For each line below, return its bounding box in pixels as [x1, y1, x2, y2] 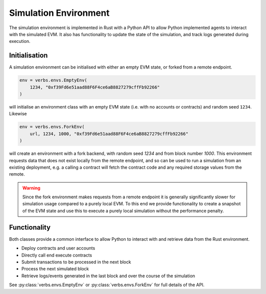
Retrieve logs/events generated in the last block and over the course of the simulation [21, 273, 196, 279]
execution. [9, 38, 31, 44]
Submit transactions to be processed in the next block [21, 259, 132, 265]
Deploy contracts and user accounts [21, 245, 96, 251]
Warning [22, 185, 40, 191]
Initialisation [9, 51, 48, 60]
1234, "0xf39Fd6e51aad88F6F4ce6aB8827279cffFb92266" [30, 84, 160, 90]
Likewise [9, 111, 27, 117]
